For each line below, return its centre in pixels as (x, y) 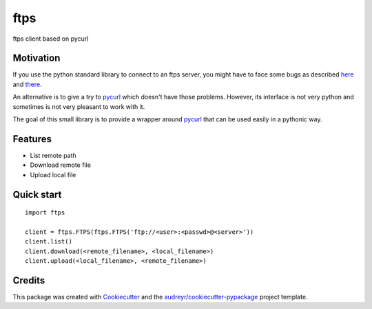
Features (32, 139)
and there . (27, 84)
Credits (29, 280)
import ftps (45, 213)
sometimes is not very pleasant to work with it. (79, 106)
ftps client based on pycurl (51, 39)
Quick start (37, 194)
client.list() (49, 242)
